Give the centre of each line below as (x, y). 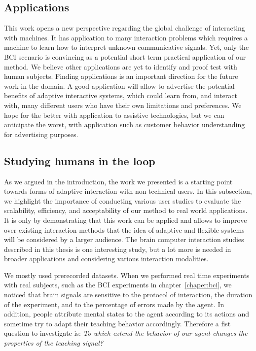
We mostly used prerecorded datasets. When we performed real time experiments (127, 275)
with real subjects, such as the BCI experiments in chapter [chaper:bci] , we (118, 285)
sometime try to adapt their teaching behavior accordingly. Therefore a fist (117, 323)
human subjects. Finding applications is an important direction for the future (121, 76)
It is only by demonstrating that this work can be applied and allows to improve (126, 220)
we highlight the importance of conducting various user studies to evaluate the (123, 200)
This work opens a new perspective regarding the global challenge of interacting (125, 28)
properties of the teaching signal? (54, 343)
